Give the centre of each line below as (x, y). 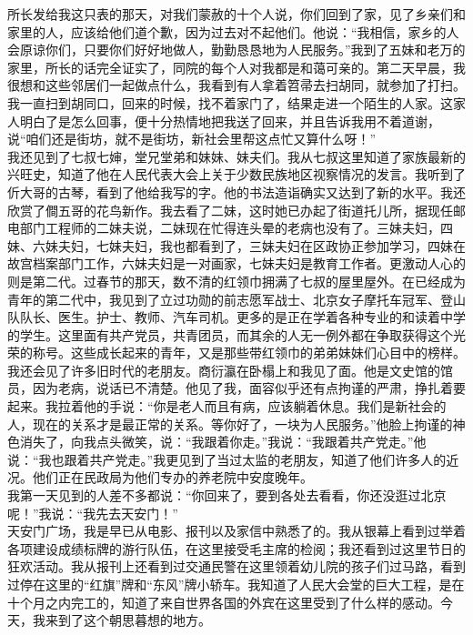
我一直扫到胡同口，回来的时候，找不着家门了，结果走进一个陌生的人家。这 (230, 102)
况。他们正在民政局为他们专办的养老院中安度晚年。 (160, 477)
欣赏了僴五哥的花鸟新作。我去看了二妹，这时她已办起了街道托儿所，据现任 (230, 210)
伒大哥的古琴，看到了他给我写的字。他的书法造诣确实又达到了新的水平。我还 (236, 192)
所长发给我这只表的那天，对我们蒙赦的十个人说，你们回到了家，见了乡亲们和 (236, 14)
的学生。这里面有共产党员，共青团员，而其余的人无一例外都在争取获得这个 (230, 334)
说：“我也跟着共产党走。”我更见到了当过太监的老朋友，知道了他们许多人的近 (233, 459)
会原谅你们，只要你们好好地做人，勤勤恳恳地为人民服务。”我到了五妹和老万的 (236, 50)
